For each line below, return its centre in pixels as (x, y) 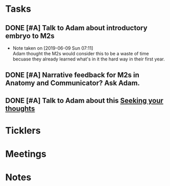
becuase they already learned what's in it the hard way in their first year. (89, 59)
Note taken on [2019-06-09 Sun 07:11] (53, 48)
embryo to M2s (30, 36)
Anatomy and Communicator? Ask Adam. (73, 83)
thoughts (20, 108)
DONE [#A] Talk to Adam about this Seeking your (84, 100)
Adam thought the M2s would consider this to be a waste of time (81, 54)
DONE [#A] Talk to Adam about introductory (76, 28)
